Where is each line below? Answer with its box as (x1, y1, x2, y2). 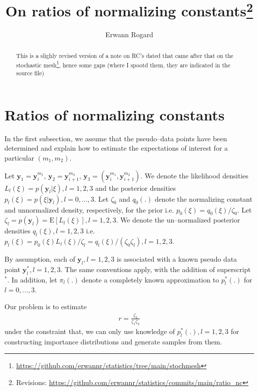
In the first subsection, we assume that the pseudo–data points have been (4, 133, 227, 143)
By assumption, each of (4, 254, 75, 264)
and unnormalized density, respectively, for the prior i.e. (4, 204, 174, 215)
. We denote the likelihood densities (140, 170, 249, 180)
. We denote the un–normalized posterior (116, 215, 240, 225)
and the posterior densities (95, 182, 176, 193)
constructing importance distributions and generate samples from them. (4, 336, 222, 346)
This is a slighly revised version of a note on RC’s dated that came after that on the (16, 51, 234, 59)
